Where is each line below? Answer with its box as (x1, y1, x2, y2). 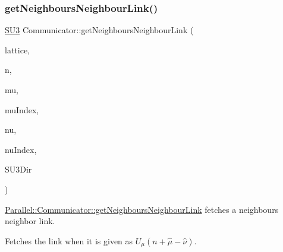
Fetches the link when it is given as (5, 234, 133, 247)
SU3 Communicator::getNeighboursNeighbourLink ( (5, 24, 194, 36)
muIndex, (5, 103, 39, 116)
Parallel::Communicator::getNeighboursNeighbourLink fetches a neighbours (5, 203, 279, 215)
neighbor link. (5, 215, 55, 227)
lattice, (5, 43, 30, 56)
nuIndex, (5, 143, 37, 155)
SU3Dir (5, 163, 32, 176)
